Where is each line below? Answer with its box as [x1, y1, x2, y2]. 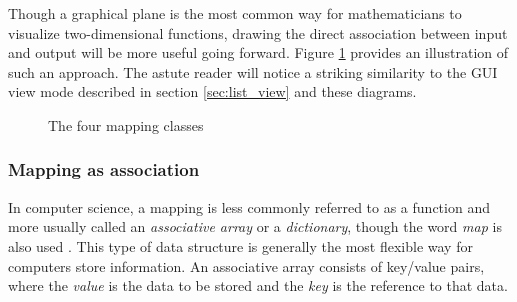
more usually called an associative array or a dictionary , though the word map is [8, 216, 502, 237]
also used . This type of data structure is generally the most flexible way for [8, 235, 473, 256]
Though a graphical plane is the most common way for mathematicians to [8, 3, 462, 23]
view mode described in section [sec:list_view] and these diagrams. [8, 81, 417, 102]
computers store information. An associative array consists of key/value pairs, [8, 255, 485, 276]
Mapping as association [8, 157, 200, 182]
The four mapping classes [48, 114, 204, 135]
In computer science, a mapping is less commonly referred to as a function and [8, 196, 490, 217]
